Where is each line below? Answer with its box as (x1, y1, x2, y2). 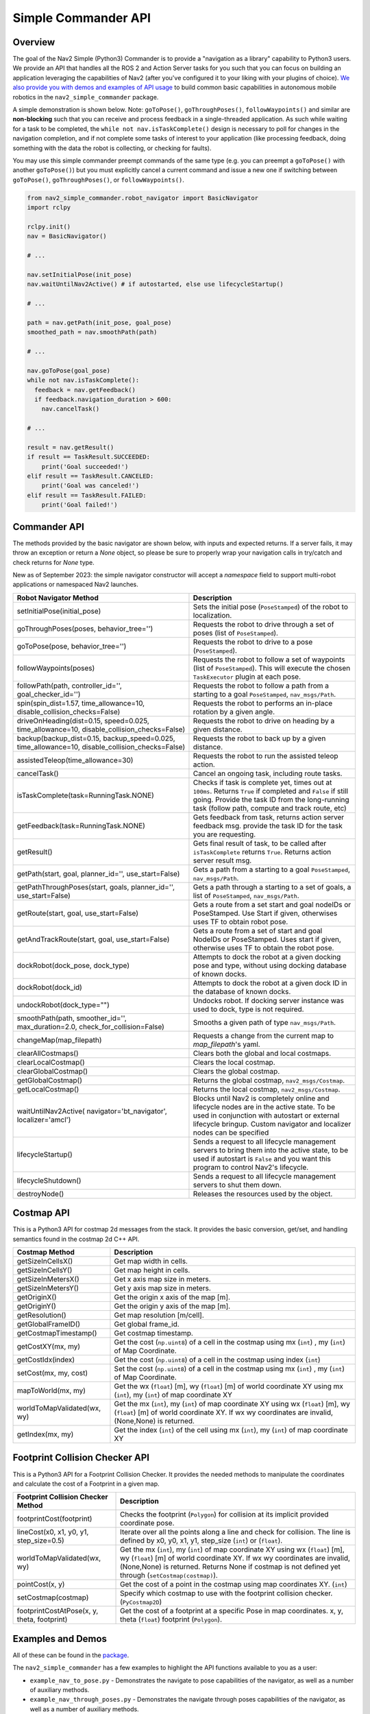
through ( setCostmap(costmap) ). (120, 1571, 219, 1580)
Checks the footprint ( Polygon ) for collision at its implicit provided (120, 1510, 329, 1519)
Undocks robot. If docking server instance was (193, 995, 345, 1005)
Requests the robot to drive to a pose (193, 637, 313, 647)
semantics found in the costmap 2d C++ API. (12, 1235, 140, 1243)
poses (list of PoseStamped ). (193, 628, 279, 638)
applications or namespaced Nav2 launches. (12, 580, 138, 589)
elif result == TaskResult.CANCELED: (27, 472, 154, 480)
